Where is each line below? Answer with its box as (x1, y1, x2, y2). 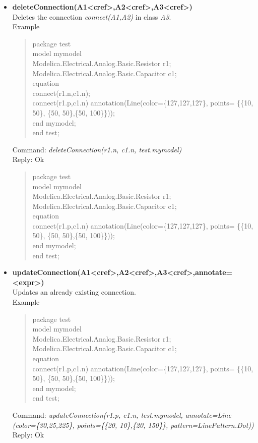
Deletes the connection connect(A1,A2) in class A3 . (12, 11, 171, 22)
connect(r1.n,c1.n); (32, 87, 90, 98)
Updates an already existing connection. (12, 287, 137, 297)
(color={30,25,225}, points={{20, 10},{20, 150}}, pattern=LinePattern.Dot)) (12, 419, 254, 430)
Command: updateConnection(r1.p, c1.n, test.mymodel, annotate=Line (12, 409, 231, 420)
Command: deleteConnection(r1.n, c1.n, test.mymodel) (12, 144, 182, 154)
